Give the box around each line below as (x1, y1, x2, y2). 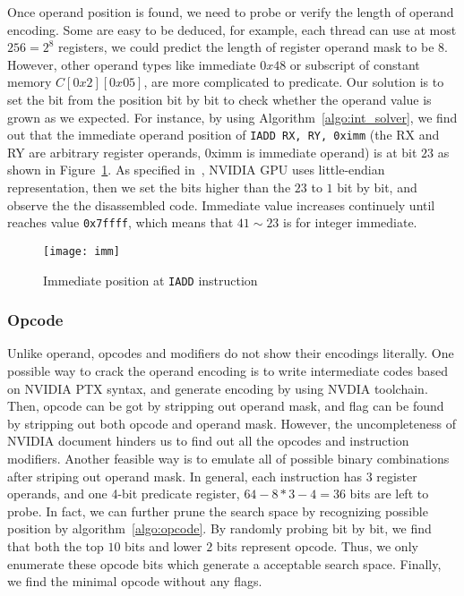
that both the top (7, 536, 104, 555)
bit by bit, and (337, 178, 417, 196)
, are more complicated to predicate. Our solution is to (143, 72, 444, 91)
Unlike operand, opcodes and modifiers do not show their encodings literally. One (7, 344, 454, 362)
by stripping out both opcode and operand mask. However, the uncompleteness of (7, 413, 456, 432)
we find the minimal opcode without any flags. (7, 572, 262, 591)
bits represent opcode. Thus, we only (216, 536, 418, 555)
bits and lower (125, 536, 202, 555)
